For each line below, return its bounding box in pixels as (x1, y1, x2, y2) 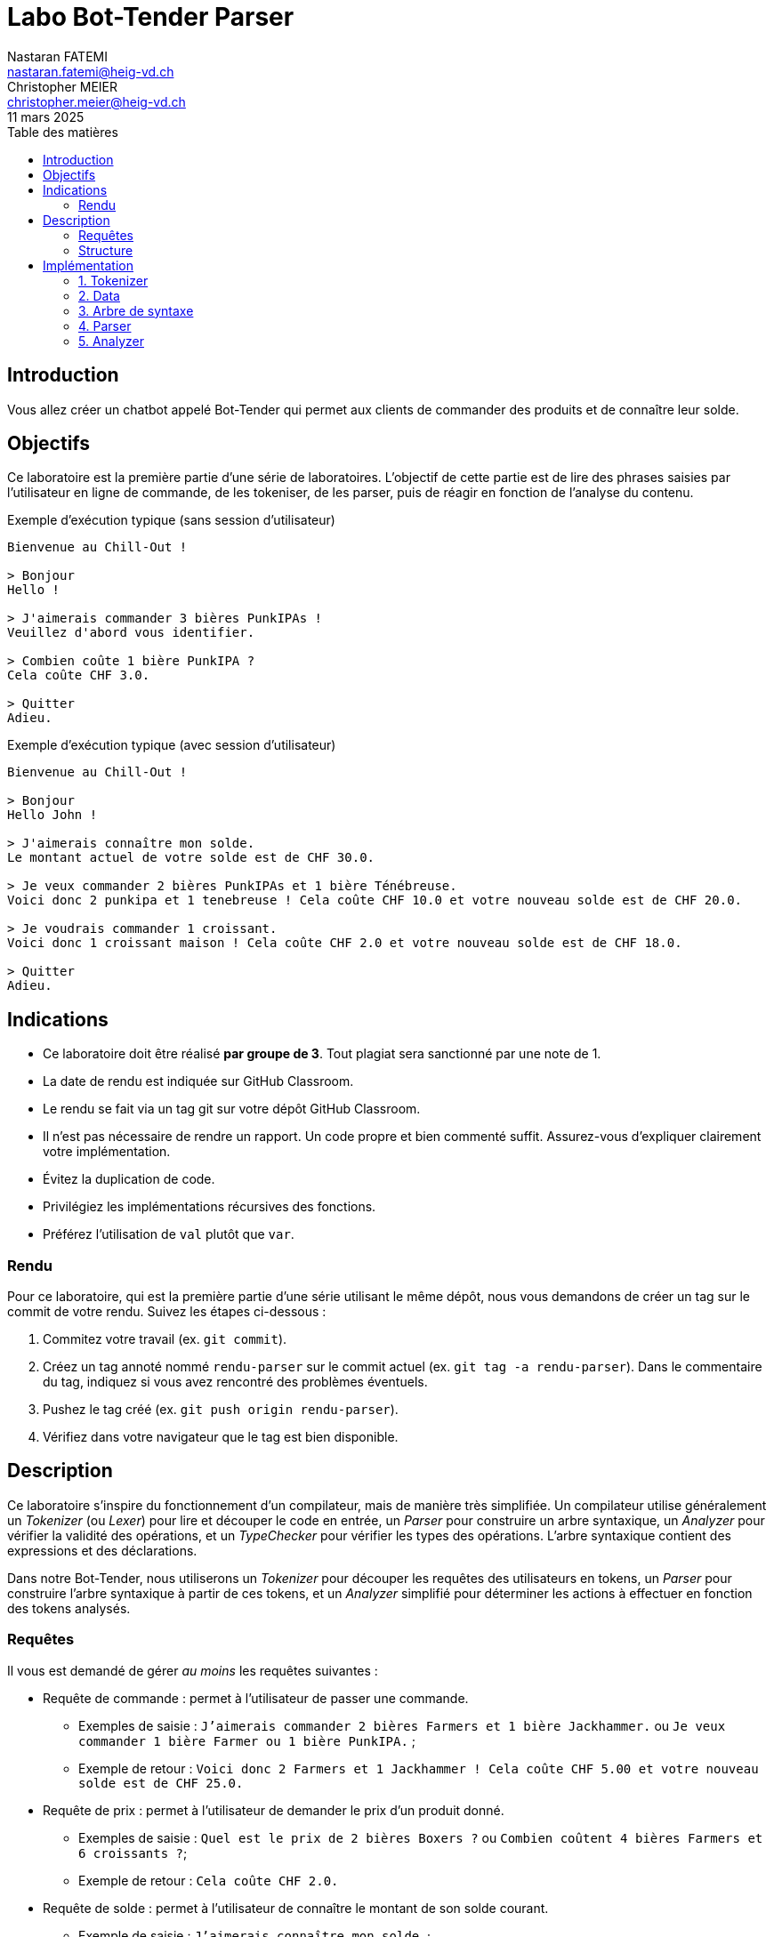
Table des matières (7, 124, 118, 140)
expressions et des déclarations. (7, 1542, 198, 1558)
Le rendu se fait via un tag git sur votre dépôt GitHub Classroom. (43, 1101, 421, 1117)
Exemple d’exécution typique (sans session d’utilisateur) (7, 512, 335, 528)
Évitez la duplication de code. (43, 1171, 215, 1187)
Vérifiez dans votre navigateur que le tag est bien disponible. (43, 1429, 399, 1445)
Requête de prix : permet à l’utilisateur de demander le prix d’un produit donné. (43, 1802, 504, 1818)
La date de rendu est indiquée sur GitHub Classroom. (43, 1073, 354, 1089)
